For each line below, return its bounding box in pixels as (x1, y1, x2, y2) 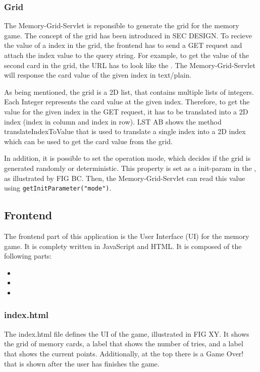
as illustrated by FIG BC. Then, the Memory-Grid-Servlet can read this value (4, 172, 245, 183)
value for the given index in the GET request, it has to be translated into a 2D (4, 106, 248, 116)
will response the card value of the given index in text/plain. (4, 70, 191, 80)
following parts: (4, 251, 52, 261)
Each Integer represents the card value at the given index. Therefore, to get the (4, 96, 250, 107)
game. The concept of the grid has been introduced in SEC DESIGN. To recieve (4, 30, 252, 40)
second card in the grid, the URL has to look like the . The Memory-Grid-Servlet (4, 59, 255, 70)
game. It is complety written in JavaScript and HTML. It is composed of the (4, 240, 242, 251)
